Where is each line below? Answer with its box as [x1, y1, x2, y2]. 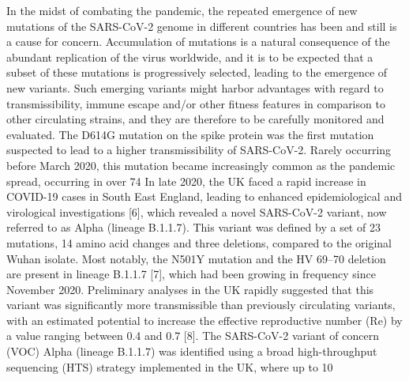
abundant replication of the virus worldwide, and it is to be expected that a [6, 48, 373, 65]
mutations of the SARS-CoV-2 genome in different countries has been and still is [6, 17, 397, 34]
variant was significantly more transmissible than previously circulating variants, [6, 296, 396, 313]
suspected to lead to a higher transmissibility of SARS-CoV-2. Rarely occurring [6, 141, 392, 158]
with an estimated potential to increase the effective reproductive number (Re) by [6, 311, 403, 328]
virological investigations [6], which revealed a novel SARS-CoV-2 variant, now [6, 203, 387, 220]
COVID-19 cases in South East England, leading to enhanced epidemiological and [6, 188, 402, 205]
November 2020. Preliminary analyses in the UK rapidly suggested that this [6, 281, 374, 297]
